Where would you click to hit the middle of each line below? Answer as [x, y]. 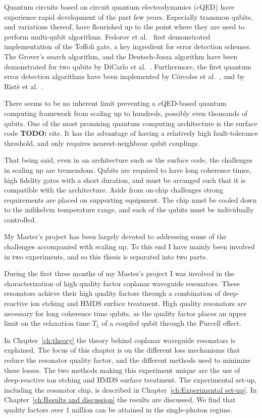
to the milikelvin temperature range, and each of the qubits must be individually [129, 210]
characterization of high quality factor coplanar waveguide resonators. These [122, 283]
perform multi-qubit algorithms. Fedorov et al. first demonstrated [107, 36]
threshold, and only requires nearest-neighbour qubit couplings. [102, 143]
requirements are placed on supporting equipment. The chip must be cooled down [130, 199]
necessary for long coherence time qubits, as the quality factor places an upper [125, 313]
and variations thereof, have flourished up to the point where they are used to [124, 27]
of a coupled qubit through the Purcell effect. [171, 323]
